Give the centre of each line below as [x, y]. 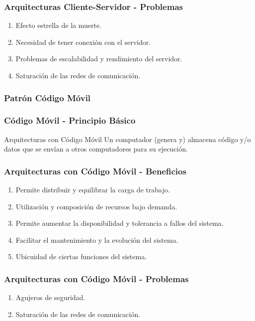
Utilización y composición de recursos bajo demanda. [96, 206]
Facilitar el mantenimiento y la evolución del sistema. [97, 240]
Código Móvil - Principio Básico [70, 120]
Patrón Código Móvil [47, 97]
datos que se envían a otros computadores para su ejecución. [96, 149]
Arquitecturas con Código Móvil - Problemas [96, 278]
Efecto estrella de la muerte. [59, 25]
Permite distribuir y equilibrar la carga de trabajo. [93, 190]
